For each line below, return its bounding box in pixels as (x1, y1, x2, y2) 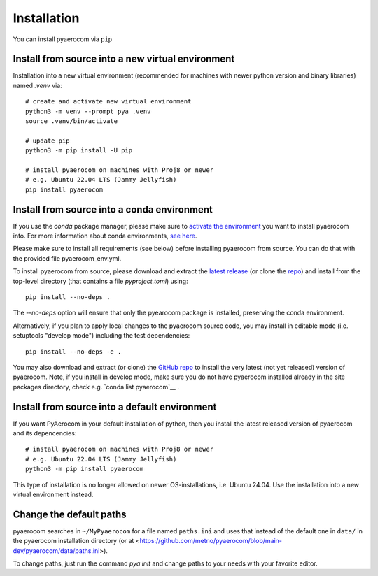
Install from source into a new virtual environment (13, 53, 235, 65)
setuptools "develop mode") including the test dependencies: (13, 331, 190, 340)
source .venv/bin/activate (25, 117, 118, 125)
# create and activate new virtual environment (25, 98, 192, 106)
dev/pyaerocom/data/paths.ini (13, 546, 100, 555)
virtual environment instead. (13, 490, 94, 498)
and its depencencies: (13, 429, 77, 438)
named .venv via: (13, 81, 62, 89)
